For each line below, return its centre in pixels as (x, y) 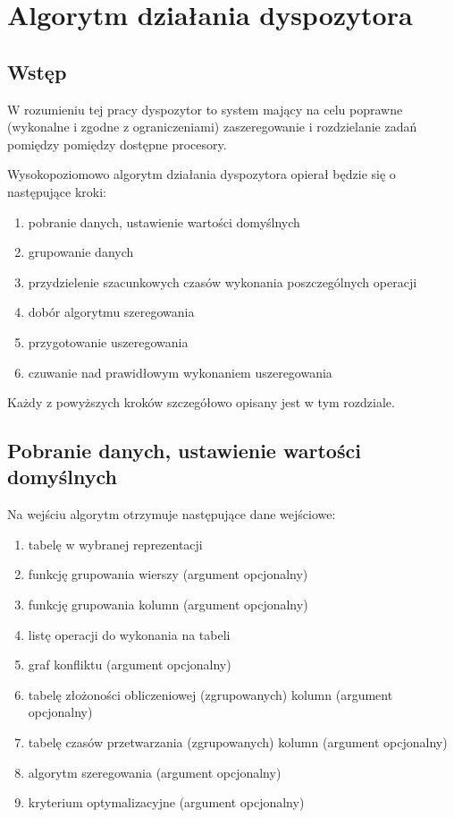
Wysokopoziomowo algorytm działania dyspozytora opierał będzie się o (202, 174)
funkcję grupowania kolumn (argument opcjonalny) (168, 605)
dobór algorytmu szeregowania (111, 312)
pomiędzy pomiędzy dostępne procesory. (117, 144)
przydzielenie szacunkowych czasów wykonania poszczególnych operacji (223, 281)
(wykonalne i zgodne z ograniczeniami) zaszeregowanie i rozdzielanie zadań (212, 127)
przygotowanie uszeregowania (108, 341)
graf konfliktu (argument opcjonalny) (130, 665)
